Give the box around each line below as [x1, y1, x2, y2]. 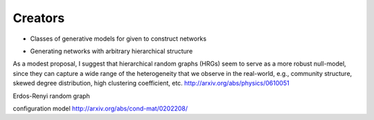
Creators [12, 10, 65, 26]
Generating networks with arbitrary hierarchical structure [30, 47, 193, 55]
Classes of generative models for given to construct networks [30, 34, 207, 43]
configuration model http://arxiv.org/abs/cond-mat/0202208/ [12, 104, 188, 112]
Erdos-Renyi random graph [12, 92, 90, 100]
